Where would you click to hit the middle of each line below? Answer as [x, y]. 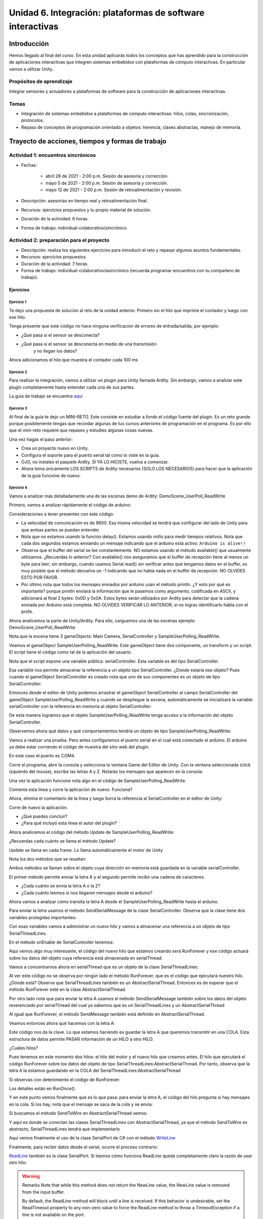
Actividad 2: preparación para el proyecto [59, 240]
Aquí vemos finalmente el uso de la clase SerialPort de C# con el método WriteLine [92, 1138]
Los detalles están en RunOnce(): [42, 1088]
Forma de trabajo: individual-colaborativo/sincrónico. [75, 228]
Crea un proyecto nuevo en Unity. [55, 448]
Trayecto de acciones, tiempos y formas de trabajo [88, 141]
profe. [27, 611]
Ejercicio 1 [18, 302]
